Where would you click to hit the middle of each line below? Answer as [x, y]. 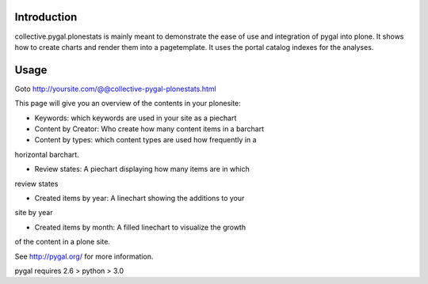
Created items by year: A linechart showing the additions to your [139, 198]
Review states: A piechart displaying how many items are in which [142, 169]
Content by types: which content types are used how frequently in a [145, 140]
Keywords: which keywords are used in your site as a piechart [136, 118]
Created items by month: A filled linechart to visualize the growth [140, 227]
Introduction [46, 17]
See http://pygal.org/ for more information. [84, 256]
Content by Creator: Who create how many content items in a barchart [149, 129]
